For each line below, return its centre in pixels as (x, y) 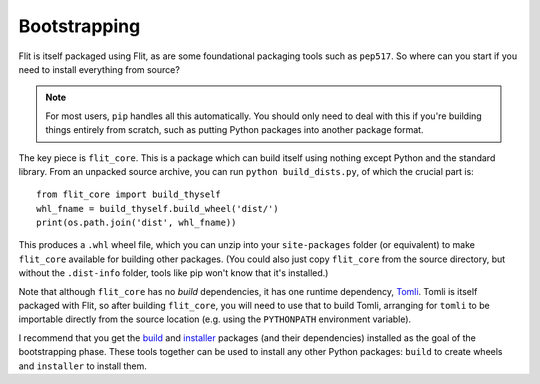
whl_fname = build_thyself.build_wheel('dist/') (157, 208)
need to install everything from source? (99, 69)
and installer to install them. (82, 366)
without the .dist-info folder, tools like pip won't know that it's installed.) (173, 273)
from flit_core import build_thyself (129, 194)
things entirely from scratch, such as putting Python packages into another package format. (234, 130)
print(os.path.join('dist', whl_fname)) (136, 223)
